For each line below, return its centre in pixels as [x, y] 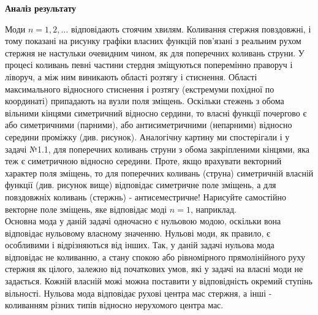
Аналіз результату [41, 8]
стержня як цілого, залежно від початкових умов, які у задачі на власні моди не [154, 269]
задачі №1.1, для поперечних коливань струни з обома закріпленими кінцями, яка [157, 149]
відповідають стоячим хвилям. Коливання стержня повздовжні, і [191, 28]
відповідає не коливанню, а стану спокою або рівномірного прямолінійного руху [155, 256]
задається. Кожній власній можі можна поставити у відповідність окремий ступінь [159, 281]
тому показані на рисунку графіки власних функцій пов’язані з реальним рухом [153, 41]
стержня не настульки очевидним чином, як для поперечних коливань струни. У [155, 52]
